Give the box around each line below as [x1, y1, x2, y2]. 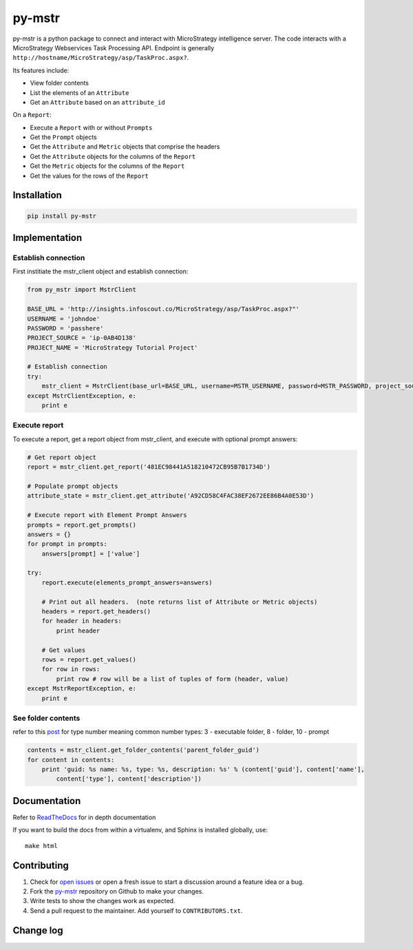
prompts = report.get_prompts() [27, 520, 137, 529]
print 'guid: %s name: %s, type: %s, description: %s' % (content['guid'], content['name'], [41, 766, 365, 774]
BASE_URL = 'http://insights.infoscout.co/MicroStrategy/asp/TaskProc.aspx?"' [27, 305, 299, 313]
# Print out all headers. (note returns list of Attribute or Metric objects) [41, 598, 318, 606]
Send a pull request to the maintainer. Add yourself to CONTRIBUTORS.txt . [30, 906, 243, 915]
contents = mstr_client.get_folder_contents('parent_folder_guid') [27, 746, 260, 754]
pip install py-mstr [27, 212, 96, 220]
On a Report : [12, 111, 52, 119]
